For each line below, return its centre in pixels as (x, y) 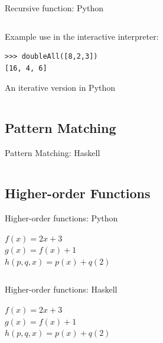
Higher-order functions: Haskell (61, 289)
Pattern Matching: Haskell (53, 153)
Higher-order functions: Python (61, 217)
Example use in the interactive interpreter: (82, 36)
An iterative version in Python (60, 88)
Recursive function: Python (54, 8)
